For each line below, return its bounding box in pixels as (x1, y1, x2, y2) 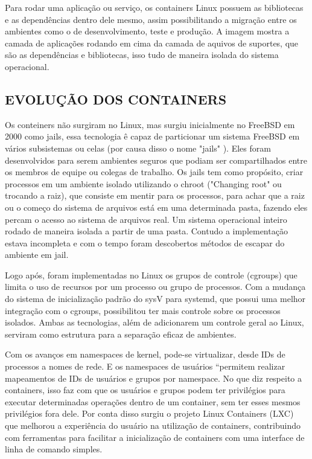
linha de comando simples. (5, 443, 103, 455)
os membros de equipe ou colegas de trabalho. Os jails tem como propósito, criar (5, 165, 304, 178)
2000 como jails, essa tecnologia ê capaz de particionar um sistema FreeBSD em (5, 130, 300, 143)
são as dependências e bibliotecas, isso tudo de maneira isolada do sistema (5, 48, 279, 61)
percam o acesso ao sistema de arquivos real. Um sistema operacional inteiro (5, 213, 287, 225)
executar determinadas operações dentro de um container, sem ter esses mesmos (5, 395, 301, 408)
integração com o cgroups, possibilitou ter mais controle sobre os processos (5, 304, 281, 316)
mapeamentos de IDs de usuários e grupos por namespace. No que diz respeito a (5, 371, 302, 384)
